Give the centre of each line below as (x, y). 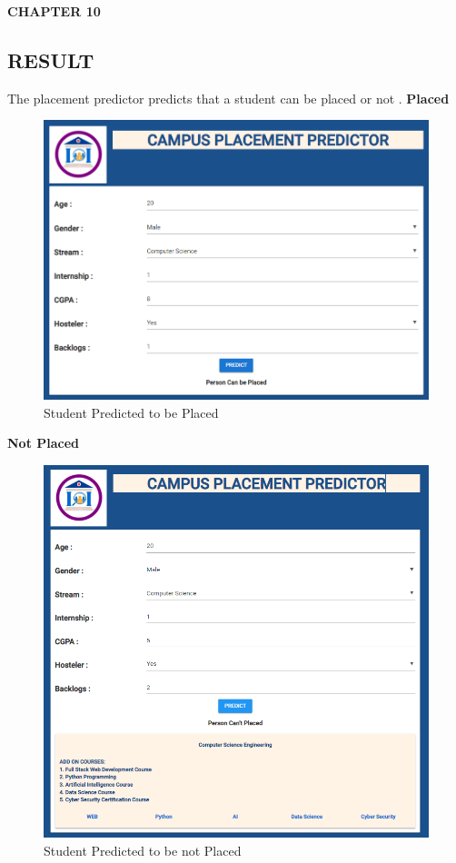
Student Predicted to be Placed (131, 412)
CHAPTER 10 (54, 11)
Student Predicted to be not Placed (143, 850)
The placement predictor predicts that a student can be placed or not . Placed (228, 98)
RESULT (51, 60)
